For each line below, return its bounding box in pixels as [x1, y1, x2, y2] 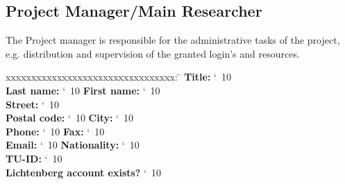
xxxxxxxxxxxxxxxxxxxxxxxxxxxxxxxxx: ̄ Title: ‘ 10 [6, 69, 231, 84]
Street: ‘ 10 [6, 97, 59, 111]
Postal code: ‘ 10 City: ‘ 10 [6, 110, 133, 125]
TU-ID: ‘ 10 [6, 151, 62, 165]
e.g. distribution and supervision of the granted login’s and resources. [6, 46, 300, 60]
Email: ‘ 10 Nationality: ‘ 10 [6, 137, 140, 152]
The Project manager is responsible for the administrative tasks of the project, [6, 33, 340, 47]
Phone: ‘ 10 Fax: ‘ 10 [6, 124, 105, 138]
